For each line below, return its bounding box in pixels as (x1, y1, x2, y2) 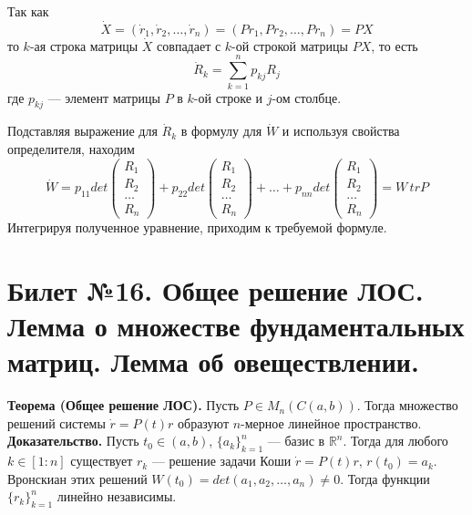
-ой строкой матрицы (231, 36, 348, 55)
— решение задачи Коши (151, 451, 292, 470)
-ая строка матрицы (29, 36, 139, 55)
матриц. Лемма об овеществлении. (7, 343, 419, 380)
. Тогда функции (340, 469, 430, 488)
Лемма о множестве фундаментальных (7, 307, 465, 345)
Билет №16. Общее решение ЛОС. (7, 271, 424, 308)
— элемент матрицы (47, 88, 160, 107)
